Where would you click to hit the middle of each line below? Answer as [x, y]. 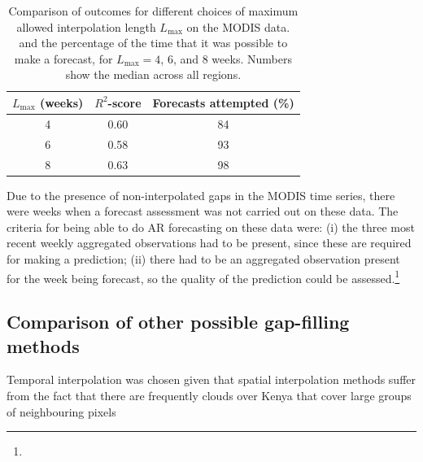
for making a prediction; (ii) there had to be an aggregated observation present [203, 258]
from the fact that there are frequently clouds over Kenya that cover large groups [209, 395]
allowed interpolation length [86, 26]
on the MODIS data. [238, 26]
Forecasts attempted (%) [223, 102]
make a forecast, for [63, 58]
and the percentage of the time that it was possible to [153, 43]
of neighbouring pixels [61, 411]
